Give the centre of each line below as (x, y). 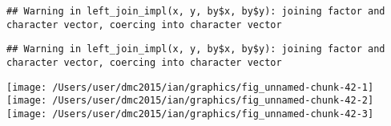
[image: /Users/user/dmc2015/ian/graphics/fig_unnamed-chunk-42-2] (190, 101)
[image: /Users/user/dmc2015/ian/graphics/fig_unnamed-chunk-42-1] (190, 87)
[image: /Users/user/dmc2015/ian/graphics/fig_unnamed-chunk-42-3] (190, 114)
